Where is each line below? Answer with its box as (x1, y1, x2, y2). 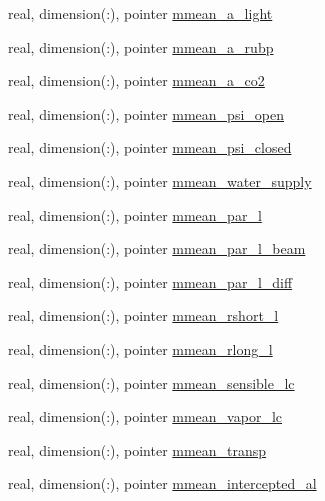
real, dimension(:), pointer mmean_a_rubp (8, 36, 274, 57)
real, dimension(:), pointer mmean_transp (8, 439, 267, 460)
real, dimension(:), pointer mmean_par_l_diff (8, 271, 293, 292)
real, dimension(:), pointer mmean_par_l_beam (8, 238, 306, 259)
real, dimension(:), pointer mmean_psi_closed (8, 137, 292, 158)
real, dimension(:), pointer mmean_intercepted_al (8, 473, 317, 494)
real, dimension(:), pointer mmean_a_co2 (8, 70, 265, 91)
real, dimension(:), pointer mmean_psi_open (8, 103, 284, 124)
